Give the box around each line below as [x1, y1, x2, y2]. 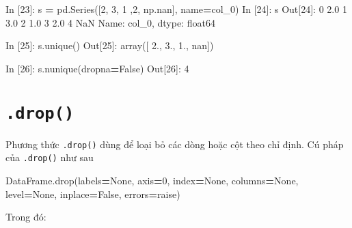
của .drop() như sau [5, 150, 94, 165]
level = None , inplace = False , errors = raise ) [5, 186, 180, 201]
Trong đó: [5, 210, 46, 224]
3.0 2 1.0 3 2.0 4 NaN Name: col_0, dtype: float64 [5, 15, 215, 29]
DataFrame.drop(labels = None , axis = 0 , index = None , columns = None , [5, 173, 299, 187]
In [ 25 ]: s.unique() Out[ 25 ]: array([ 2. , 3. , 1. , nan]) [5, 38, 214, 53]
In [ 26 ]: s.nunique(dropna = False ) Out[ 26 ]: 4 [5, 61, 189, 75]
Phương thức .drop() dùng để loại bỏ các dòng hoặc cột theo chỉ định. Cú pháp [5, 137, 344, 151]
